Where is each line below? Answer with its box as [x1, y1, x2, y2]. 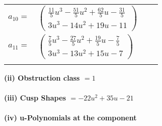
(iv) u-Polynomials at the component [4, 112, 137, 123]
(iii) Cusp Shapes [4, 92, 66, 103]
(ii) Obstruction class [4, 72, 80, 83]
